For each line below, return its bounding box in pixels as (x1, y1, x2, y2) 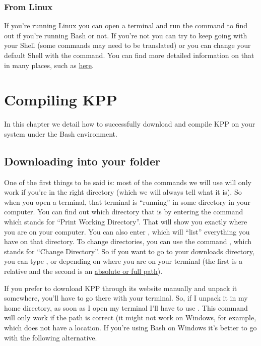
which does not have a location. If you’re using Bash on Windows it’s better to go (4, 322, 257, 333)
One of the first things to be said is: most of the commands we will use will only (4, 177, 251, 187)
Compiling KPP (4, 89, 117, 110)
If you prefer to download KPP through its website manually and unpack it (4, 282, 237, 293)
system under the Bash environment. (4, 128, 117, 139)
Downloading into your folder (4, 153, 161, 168)
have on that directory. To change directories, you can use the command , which (4, 236, 252, 247)
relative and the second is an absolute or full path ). (4, 266, 163, 276)
